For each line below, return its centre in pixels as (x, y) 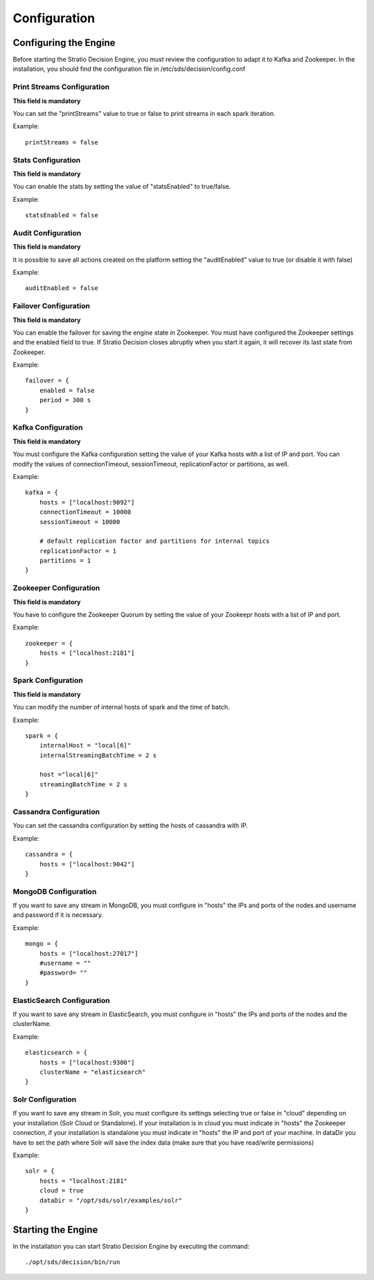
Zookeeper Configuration (56, 588)
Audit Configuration (47, 233)
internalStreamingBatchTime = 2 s (98, 755)
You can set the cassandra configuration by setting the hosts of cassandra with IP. (131, 825)
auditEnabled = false (62, 288)
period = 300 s (65, 400)
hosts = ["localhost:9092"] (87, 502)
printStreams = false (62, 142)
